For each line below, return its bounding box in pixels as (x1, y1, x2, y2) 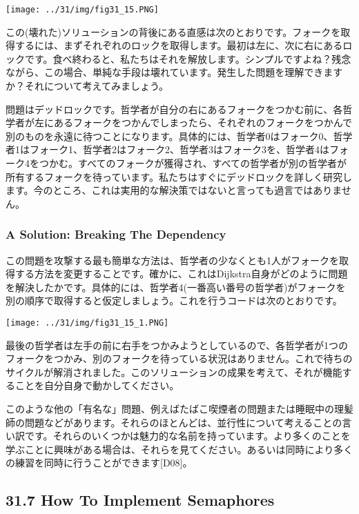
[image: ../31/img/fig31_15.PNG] (6, 5, 159, 14)
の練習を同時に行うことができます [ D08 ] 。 (6, 455, 193, 470)
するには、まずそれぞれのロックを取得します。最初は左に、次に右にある (14, 38, 343, 52)
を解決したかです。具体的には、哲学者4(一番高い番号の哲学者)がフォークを (6, 279, 346, 294)
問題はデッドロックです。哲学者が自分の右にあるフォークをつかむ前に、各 (6, 101, 343, 116)
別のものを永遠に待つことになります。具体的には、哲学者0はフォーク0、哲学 (6, 128, 353, 143)
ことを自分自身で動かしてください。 (14, 378, 179, 393)
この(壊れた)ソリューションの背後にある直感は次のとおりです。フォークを (6, 24, 341, 39)
